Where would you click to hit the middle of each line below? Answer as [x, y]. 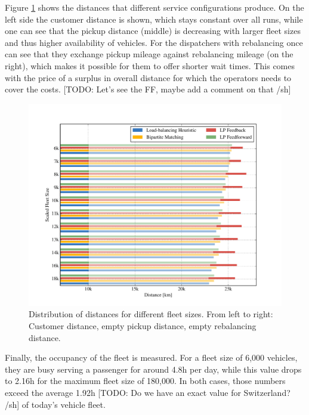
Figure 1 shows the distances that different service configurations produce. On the [154, 7]
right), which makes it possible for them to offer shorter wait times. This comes [150, 65]
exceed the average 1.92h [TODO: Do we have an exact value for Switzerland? [148, 393]
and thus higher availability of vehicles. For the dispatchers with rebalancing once [154, 42]
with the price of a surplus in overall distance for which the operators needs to [148, 77]
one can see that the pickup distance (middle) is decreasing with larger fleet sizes [153, 31]
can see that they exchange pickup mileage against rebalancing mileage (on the [149, 54]
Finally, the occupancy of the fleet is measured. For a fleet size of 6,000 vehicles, [151, 357]
